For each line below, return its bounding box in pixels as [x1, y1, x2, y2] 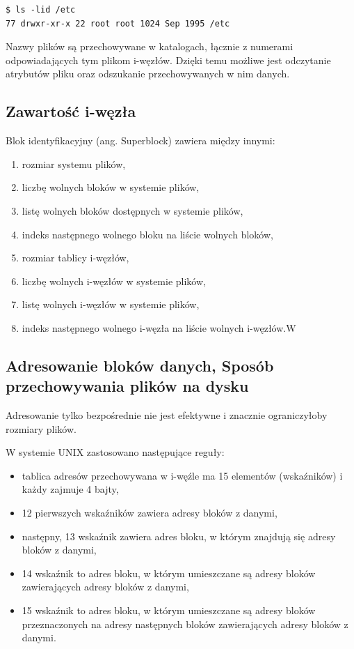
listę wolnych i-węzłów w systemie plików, [22, 297, 200, 312]
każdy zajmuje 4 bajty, [22, 482, 119, 496]
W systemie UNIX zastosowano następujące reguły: [6, 445, 225, 459]
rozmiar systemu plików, [22, 156, 126, 171]
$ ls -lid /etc [6, 5, 76, 15]
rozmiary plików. [6, 421, 77, 436]
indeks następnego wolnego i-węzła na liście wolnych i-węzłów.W [22, 320, 296, 335]
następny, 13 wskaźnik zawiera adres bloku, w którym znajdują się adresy [22, 528, 336, 543]
